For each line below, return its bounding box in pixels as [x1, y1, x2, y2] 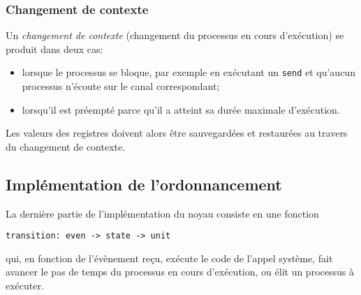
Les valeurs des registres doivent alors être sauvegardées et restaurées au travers [6, 126, 348, 140]
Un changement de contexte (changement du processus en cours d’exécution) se [6, 28, 344, 43]
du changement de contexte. [6, 139, 126, 153]
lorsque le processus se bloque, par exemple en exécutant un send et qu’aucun [22, 65, 355, 80]
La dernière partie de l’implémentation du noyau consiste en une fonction [6, 206, 319, 220]
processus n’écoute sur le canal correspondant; [22, 79, 220, 93]
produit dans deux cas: [6, 41, 103, 56]
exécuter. [6, 278, 44, 293]
